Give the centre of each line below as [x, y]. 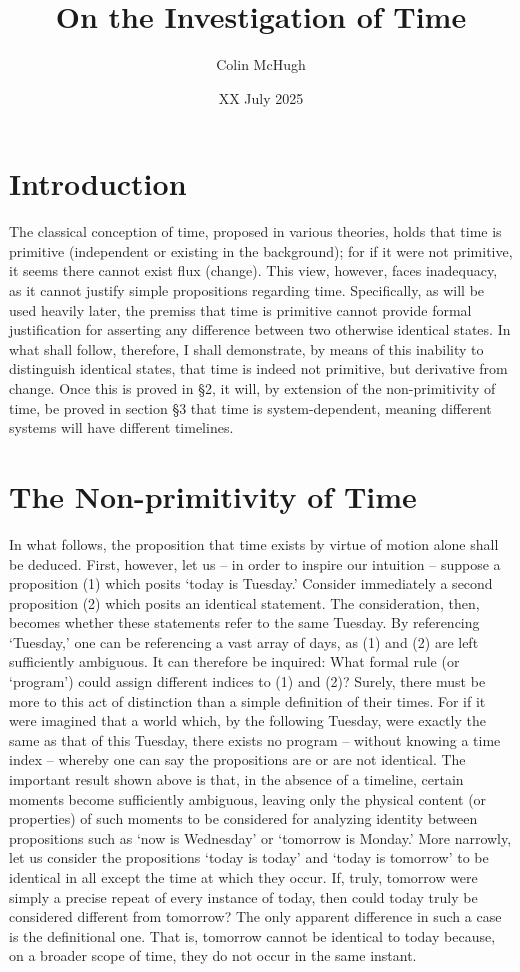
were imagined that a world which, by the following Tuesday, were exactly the [247, 720]
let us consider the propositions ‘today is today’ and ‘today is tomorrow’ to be [249, 857]
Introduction [98, 183]
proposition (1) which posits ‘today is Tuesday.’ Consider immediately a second [251, 583]
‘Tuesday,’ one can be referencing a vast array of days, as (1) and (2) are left [244, 641]
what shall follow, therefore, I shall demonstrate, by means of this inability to [246, 348]
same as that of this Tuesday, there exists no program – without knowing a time [255, 739]
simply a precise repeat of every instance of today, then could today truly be [243, 896]
